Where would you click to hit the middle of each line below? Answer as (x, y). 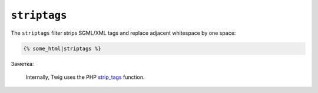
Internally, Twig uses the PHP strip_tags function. (85, 77)
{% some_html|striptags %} (62, 48)
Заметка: (22, 64)
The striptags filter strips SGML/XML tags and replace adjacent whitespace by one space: (123, 33)
